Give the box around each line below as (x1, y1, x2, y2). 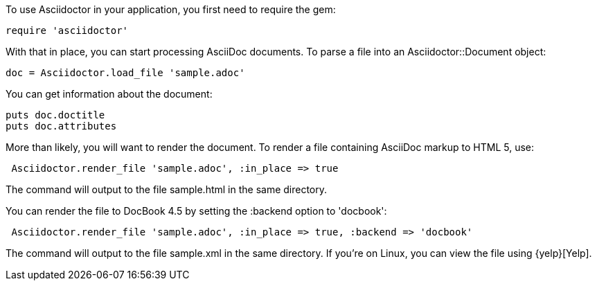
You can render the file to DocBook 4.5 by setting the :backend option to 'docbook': (6, 205, 387, 217)
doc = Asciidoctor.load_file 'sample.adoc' (6, 67, 245, 78)
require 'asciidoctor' (6, 25, 129, 36)
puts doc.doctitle (6, 109, 105, 120)
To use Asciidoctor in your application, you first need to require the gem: (6, 3, 336, 15)
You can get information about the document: (6, 88, 213, 100)
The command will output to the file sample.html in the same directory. (6, 184, 328, 195)
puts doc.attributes (6, 120, 117, 132)
